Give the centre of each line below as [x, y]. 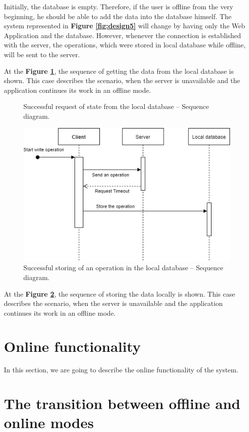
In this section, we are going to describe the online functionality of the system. [121, 370]
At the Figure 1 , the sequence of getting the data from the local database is [119, 71]
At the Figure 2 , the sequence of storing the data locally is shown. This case [120, 293]
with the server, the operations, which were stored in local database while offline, [125, 45]
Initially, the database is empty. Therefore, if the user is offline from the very [119, 6]
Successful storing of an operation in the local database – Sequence [123, 268]
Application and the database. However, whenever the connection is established [123, 35]
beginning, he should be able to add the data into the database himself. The [118, 16]
